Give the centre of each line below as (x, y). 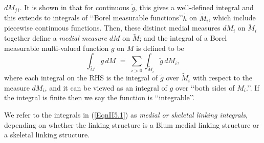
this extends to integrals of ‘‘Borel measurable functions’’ (94, 18)
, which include (232, 18)
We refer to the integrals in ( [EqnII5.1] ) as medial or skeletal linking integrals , (126, 114)
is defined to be (160, 48)
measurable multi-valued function (57, 48)
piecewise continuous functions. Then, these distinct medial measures (112, 28)
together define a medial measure (56, 38)
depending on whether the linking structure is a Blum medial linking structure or (132, 124)
